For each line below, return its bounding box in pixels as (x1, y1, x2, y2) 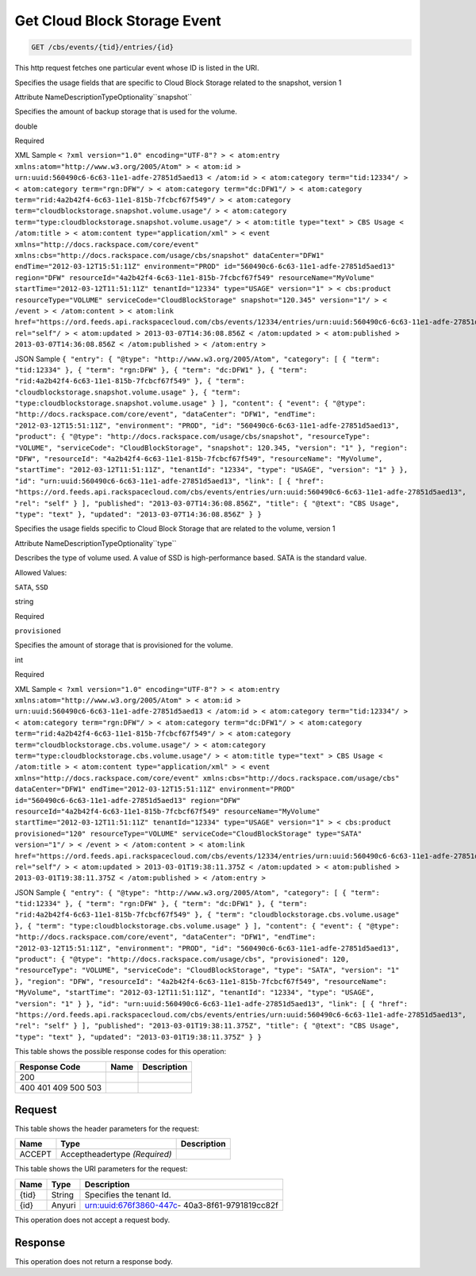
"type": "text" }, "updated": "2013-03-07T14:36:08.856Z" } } (14, 509, 262, 519)
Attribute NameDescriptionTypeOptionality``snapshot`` (14, 92, 193, 102)
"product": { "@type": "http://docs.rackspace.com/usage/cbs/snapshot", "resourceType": (14, 432, 370, 441)
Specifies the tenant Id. (84, 1189, 171, 1200)
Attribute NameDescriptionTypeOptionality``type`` (14, 538, 177, 548)
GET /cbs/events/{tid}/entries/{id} (31, 43, 175, 52)
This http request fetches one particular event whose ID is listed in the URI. (14, 63, 259, 73)
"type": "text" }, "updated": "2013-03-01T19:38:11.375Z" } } (14, 1032, 262, 1041)
